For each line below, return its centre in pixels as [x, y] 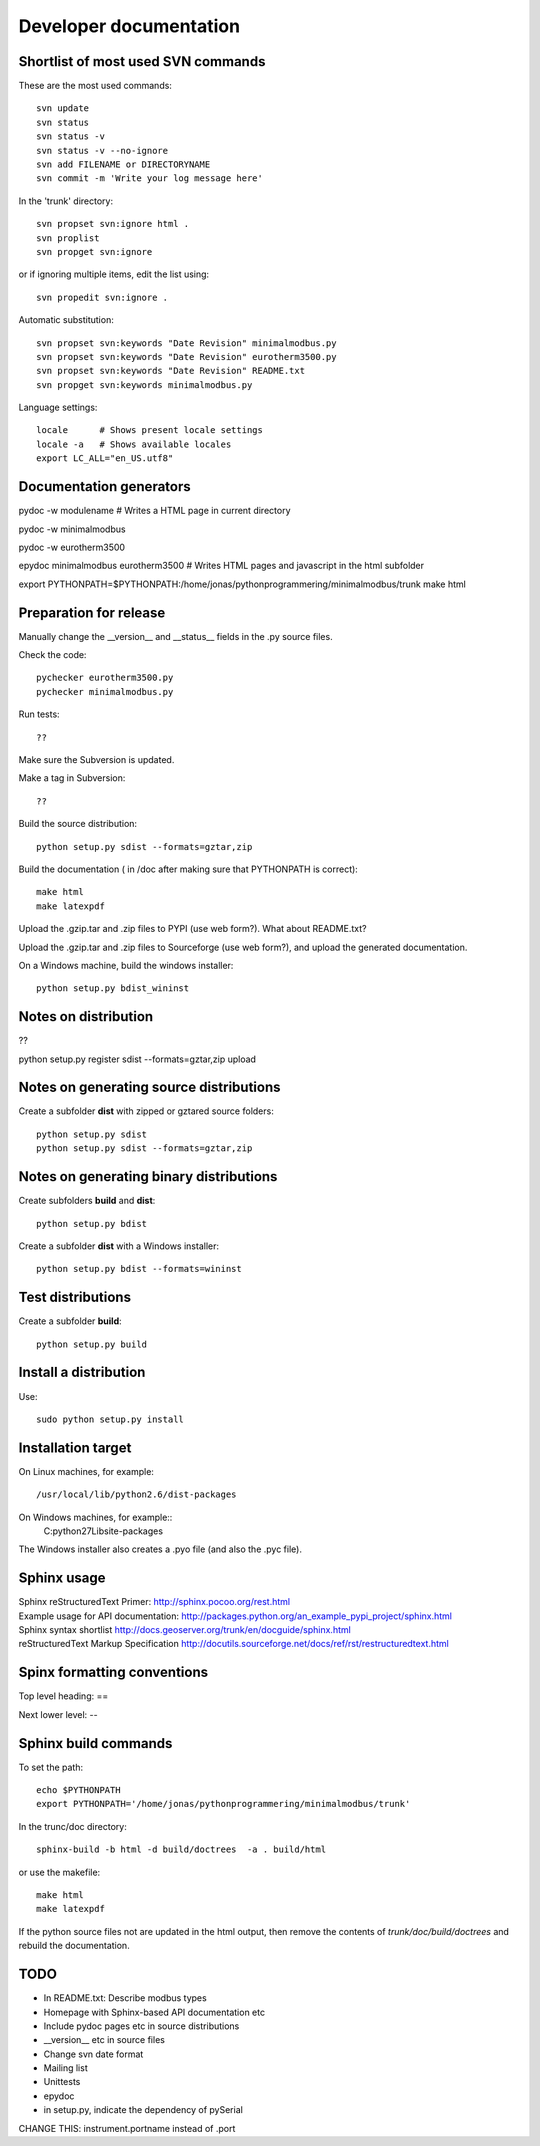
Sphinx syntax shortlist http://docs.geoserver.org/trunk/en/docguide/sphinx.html [185, 1630]
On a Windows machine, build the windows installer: [126, 965]
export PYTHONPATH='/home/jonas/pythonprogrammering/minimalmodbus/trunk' [223, 1804]
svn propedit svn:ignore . [102, 297]
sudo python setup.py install [110, 1419]
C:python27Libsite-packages [103, 1531]
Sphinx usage [62, 1578]
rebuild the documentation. [74, 1946]
